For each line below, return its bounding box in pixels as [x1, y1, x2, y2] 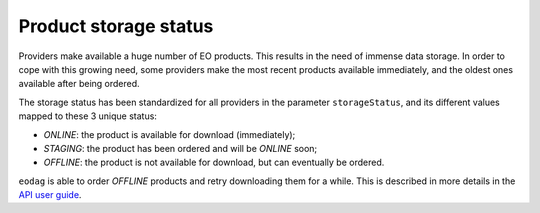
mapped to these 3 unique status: [18, 110, 157, 122]
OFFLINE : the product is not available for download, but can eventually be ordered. [43, 156, 385, 169]
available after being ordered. [18, 78, 140, 90]
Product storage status [18, 15, 214, 37]
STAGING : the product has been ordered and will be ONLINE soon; [43, 142, 318, 154]
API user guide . [18, 189, 82, 201]
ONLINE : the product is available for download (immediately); [43, 128, 296, 140]
